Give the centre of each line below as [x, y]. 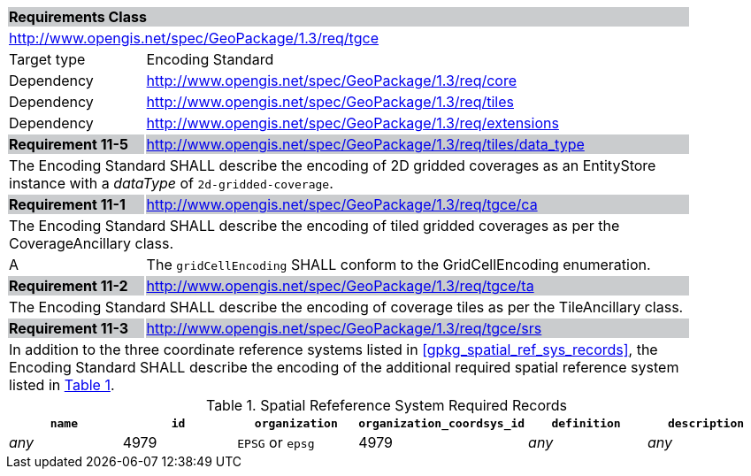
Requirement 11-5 [69, 144]
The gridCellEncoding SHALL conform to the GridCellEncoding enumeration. [398, 265]
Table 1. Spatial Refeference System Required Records [387, 405]
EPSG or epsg [276, 442]
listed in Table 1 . [62, 385]
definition [586, 423]
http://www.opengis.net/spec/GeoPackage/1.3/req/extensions [353, 123]
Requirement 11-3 [69, 328]
